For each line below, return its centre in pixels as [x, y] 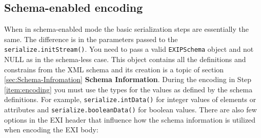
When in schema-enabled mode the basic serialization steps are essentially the [126, 29]
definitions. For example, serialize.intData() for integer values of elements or [130, 99]
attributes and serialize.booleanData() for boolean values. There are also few [130, 110]
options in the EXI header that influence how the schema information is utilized [130, 119]
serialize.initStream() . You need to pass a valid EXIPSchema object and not [129, 49]
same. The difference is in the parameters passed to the [91, 39]
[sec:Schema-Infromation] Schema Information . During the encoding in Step [128, 79]
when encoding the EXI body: [51, 130]
